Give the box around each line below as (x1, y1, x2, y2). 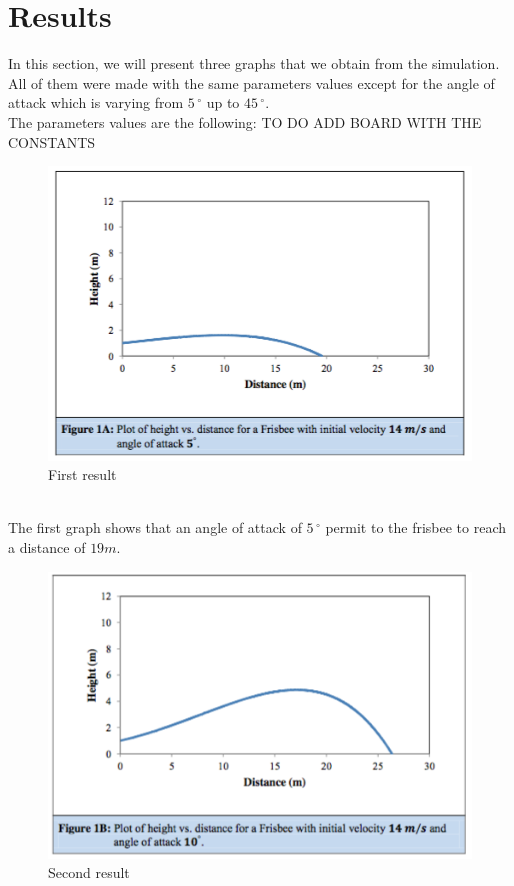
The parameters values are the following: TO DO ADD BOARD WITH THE (8, 111, 482, 132)
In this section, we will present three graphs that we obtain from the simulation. (8, 53, 500, 74)
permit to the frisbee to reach (325, 517, 507, 538)
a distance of (8, 536, 86, 557)
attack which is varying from (8, 92, 184, 113)
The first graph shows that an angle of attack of (8, 517, 302, 538)
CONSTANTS (8, 131, 96, 152)
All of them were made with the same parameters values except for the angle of (8, 72, 495, 93)
